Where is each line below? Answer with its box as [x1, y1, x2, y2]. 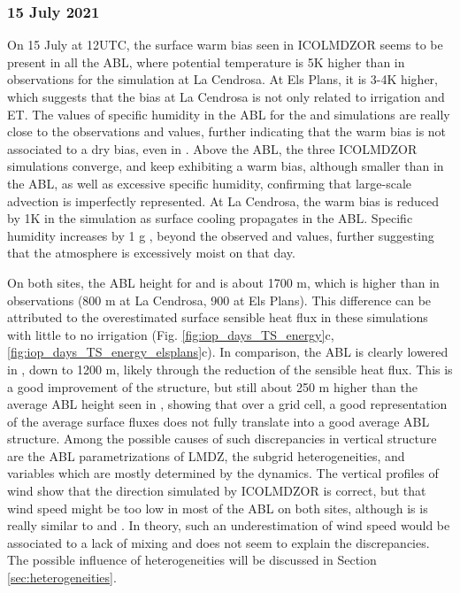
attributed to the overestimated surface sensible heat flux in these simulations [7, 308, 428, 327]
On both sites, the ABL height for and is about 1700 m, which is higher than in [7, 273, 440, 291]
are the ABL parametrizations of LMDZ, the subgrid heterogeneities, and [7, 446, 405, 465]
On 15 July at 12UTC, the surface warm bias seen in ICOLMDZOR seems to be [7, 35, 443, 54]
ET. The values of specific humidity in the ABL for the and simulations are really [7, 104, 450, 123]
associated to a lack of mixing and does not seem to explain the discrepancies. [7, 533, 430, 551]
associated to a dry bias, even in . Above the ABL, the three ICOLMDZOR [7, 139, 418, 158]
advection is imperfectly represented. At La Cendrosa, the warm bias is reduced [7, 191, 440, 210]
